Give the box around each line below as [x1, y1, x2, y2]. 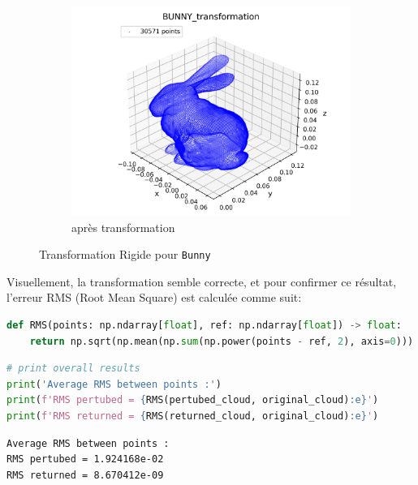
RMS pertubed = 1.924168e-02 [6, 453, 164, 466]
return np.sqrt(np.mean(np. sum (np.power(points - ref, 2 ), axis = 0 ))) [29, 335, 414, 347]
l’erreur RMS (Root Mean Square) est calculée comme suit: [6, 289, 302, 306]
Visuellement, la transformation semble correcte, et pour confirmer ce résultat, [6, 273, 397, 290]
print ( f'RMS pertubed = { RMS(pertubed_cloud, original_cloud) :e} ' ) [6, 394, 379, 406]
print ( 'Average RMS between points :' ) [6, 378, 222, 390]
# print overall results [6, 363, 140, 375]
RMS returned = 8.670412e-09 [6, 469, 164, 481]
